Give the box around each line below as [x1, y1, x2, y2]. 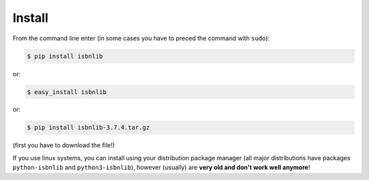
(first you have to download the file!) [12, 141, 115, 149]
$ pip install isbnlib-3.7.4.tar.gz [27, 123, 150, 132]
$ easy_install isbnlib [27, 88, 107, 95]
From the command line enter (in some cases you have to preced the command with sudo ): [12, 34, 270, 42]
